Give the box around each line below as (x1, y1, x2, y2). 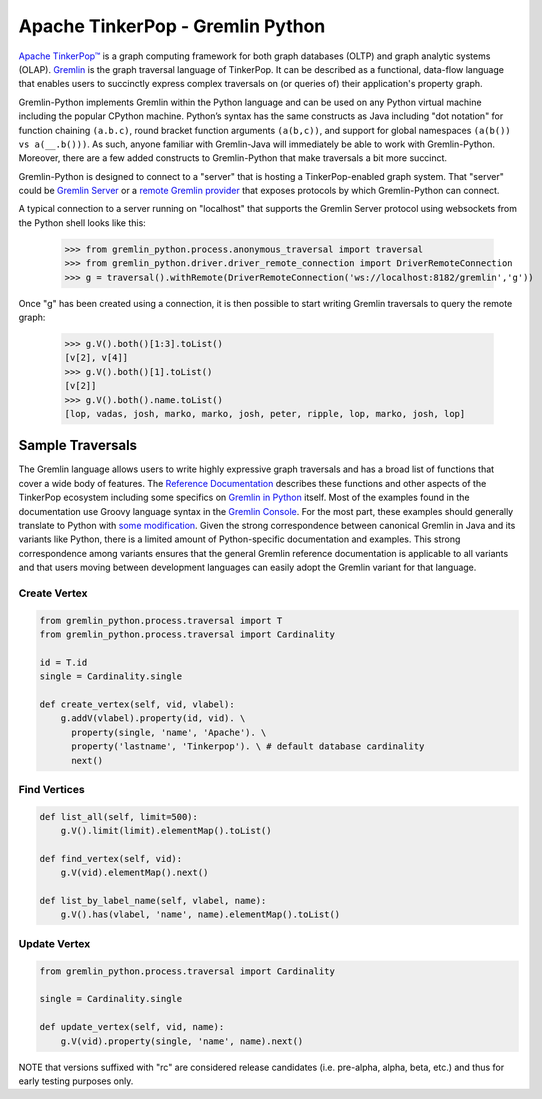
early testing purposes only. (18, 1075, 134, 1087)
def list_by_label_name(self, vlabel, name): (39, 895, 267, 907)
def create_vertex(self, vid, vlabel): (39, 699, 235, 710)
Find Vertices (18, 782, 85, 796)
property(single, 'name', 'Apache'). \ (71, 726, 267, 738)
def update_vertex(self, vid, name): (39, 1021, 225, 1033)
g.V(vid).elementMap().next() (60, 867, 209, 879)
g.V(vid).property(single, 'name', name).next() (60, 1035, 304, 1047)
